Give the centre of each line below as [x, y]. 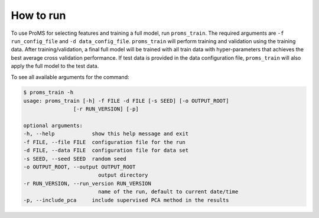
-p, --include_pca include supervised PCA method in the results [126, 200]
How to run [38, 15]
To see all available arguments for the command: [70, 77]
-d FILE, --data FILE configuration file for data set [106, 150]
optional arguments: [53, 126]
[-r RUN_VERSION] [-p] [106, 109]
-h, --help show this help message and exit [106, 134]
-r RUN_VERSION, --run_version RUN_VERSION [87, 183]
